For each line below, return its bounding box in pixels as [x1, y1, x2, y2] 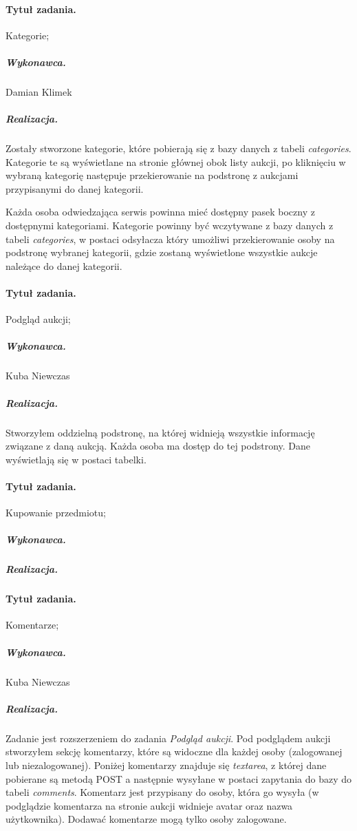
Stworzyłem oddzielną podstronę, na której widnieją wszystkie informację [6, 425, 315, 439]
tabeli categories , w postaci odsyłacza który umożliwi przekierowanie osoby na [6, 231, 335, 246]
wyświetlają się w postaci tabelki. [6, 452, 147, 466]
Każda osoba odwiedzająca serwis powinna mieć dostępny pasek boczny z [6, 204, 315, 219]
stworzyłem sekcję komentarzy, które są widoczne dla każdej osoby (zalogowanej [6, 744, 343, 759]
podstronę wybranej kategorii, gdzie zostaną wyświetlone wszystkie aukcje [6, 245, 318, 260]
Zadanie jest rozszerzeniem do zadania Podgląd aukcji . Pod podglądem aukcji [6, 730, 331, 745]
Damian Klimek [6, 84, 72, 98]
